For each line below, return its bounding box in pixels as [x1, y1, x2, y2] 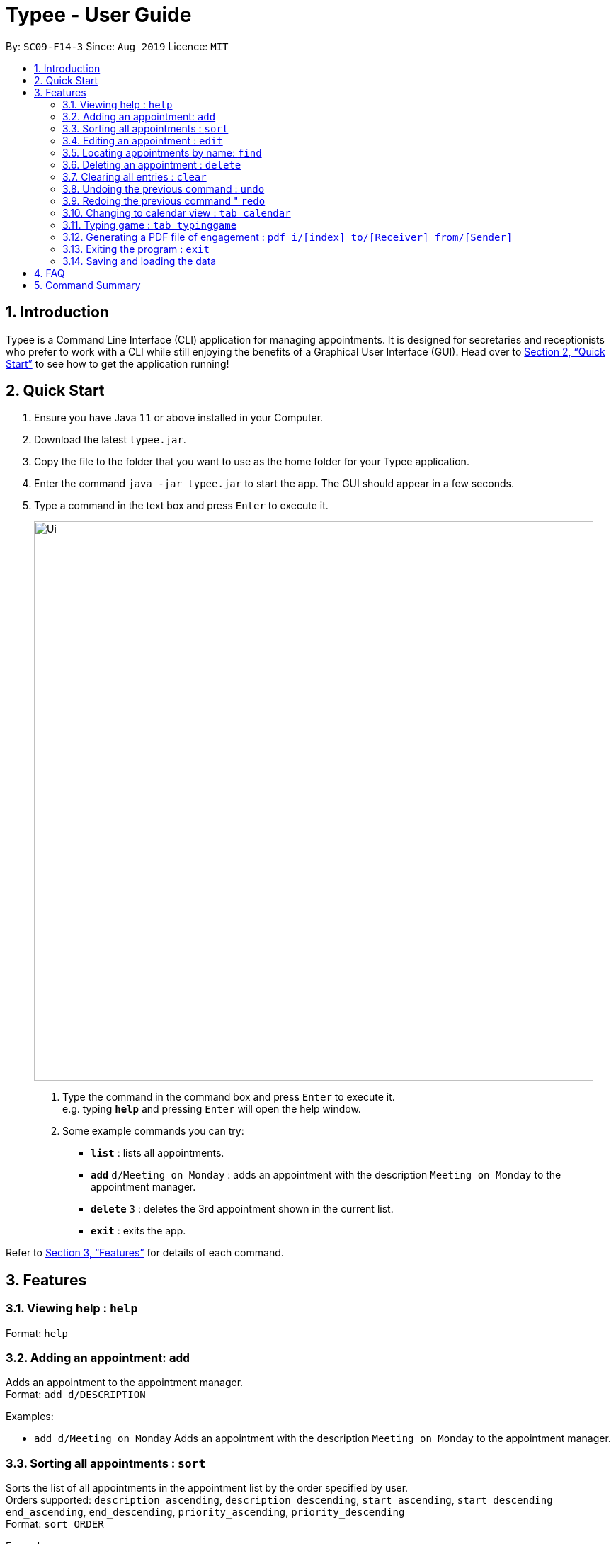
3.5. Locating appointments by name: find [62, 146, 262, 159]
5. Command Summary [34, 278, 141, 291]
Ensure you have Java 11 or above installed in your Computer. [34, 411, 324, 424]
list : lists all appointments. [91, 1147, 224, 1159]
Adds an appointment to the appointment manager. [6, 1376, 244, 1389]
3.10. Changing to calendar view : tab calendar [62, 206, 291, 219]
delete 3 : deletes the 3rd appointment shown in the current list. [91, 1203, 394, 1215]
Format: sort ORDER [6, 1518, 104, 1531]
